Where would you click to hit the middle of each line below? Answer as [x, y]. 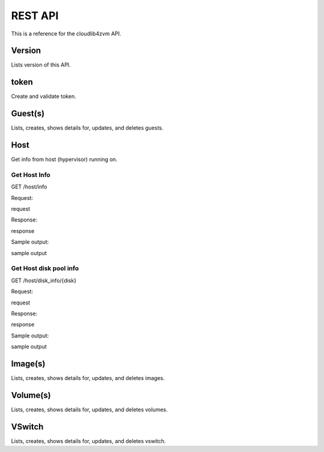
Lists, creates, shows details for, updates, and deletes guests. [87, 128]
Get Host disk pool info [45, 268]
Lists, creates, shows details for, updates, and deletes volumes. [89, 409]
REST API [35, 16]
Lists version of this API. [41, 65]
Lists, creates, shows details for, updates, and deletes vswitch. [88, 441]
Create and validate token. [43, 97]
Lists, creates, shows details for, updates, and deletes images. [88, 378]
